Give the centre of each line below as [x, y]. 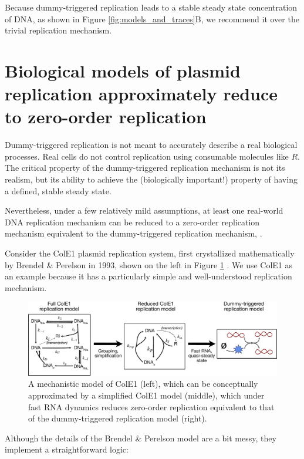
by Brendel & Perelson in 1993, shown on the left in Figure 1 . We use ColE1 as [149, 264]
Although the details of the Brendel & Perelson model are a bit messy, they [141, 438]
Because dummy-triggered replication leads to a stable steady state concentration [151, 7]
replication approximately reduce [141, 94]
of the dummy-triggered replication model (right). [118, 418]
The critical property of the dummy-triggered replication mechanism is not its [145, 168]
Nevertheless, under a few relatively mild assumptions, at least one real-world [144, 210]
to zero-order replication [106, 117]
